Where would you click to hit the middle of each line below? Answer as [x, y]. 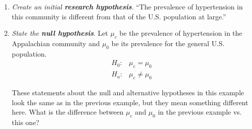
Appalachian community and [56, 43]
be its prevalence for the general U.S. [168, 43]
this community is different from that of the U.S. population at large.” [119, 16]
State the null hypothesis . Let [60, 33]
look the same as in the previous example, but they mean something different [130, 102]
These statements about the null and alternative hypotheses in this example [128, 93]
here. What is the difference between [68, 112]
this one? [25, 122]
